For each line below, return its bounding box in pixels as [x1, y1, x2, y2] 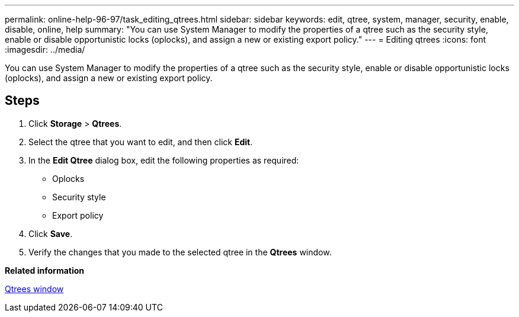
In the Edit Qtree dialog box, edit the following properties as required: [28, 155, 299, 165]
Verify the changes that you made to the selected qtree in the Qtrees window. [28, 246, 332, 257]
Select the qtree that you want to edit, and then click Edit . [28, 136, 253, 147]
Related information [5, 265, 85, 276]
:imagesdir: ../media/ [5, 44, 85, 55]
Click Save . [28, 228, 73, 239]
